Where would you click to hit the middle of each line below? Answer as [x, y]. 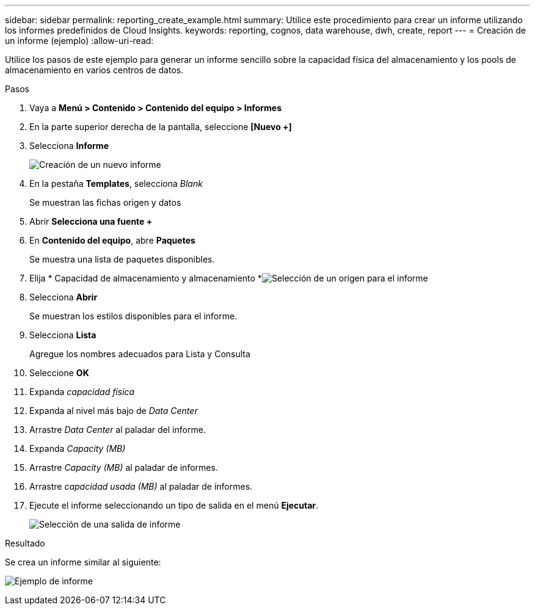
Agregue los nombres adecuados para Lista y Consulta [140, 354]
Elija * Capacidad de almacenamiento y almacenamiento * [146, 278]
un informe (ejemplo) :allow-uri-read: [79, 41]
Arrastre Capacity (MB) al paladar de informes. [124, 467]
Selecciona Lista [63, 335]
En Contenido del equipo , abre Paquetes [112, 240]
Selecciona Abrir [64, 297]
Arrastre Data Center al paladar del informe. [118, 430]
